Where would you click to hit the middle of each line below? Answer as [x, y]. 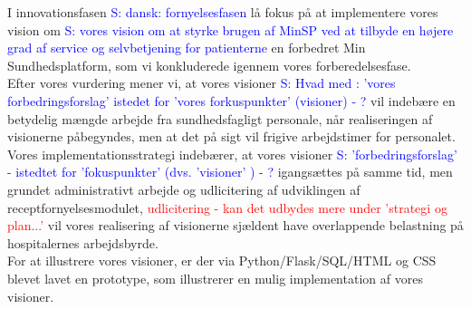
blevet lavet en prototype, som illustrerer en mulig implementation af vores [215, 278]
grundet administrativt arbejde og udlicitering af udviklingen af [184, 189]
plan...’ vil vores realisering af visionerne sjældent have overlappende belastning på [235, 225]
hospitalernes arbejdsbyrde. [83, 242]
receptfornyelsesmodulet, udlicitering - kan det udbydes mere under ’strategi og [227, 207]
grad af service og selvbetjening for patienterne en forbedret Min [187, 48]
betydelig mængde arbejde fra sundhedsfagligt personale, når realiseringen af [220, 118]
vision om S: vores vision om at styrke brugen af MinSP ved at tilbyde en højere [231, 29]
